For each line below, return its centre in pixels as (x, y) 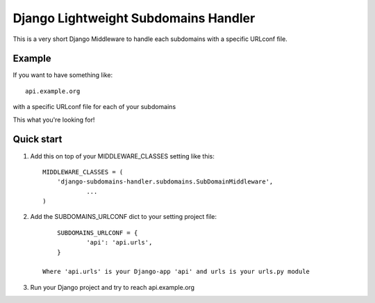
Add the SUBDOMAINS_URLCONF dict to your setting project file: (123, 217)
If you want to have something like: (63, 75)
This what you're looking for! (54, 120)
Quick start (37, 139)
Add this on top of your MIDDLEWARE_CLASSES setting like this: (123, 156)
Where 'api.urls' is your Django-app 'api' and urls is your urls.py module (176, 272)
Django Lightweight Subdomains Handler (134, 18)
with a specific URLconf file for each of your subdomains (94, 107)
